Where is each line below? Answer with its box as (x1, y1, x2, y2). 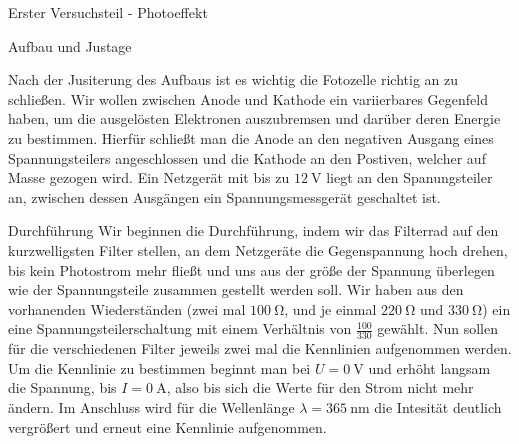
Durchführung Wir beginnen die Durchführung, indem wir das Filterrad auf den (8, 220, 499, 241)
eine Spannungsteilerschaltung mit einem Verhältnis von (8, 318, 352, 339)
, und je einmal (284, 298, 377, 319)
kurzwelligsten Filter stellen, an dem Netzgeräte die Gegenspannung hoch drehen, (8, 239, 508, 260)
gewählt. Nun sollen (377, 318, 499, 339)
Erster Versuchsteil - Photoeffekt (8, 2, 208, 22)
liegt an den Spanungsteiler (326, 167, 493, 188)
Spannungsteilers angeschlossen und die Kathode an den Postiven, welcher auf (8, 147, 486, 168)
